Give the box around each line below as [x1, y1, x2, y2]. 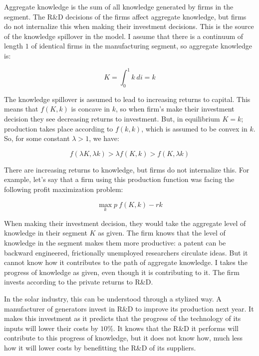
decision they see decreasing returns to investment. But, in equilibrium [4, 113, 220, 124]
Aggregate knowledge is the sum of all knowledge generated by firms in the [4, 1, 234, 11]
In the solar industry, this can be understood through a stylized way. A [4, 293, 222, 303]
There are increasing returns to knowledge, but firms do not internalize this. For [4, 164, 250, 174]
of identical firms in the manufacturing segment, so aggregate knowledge [31, 40, 252, 51]
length [4, 40, 23, 51]
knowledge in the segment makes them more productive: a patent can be [4, 237, 226, 248]
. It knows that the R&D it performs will [113, 322, 239, 333]
